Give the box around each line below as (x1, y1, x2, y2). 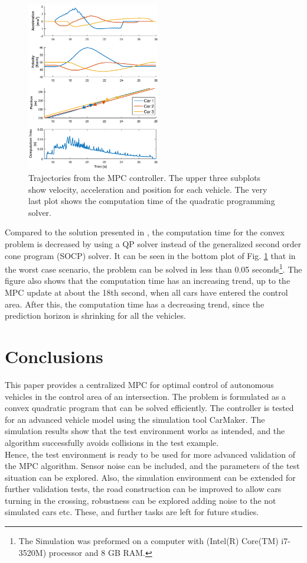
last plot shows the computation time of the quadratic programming (28, 195, 275, 207)
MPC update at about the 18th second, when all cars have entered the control (5, 286, 288, 299)
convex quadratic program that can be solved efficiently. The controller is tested (5, 402, 294, 414)
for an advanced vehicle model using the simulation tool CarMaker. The (5, 413, 265, 425)
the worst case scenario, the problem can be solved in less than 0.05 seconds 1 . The (5, 261, 302, 275)
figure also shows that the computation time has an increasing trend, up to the (5, 274, 290, 287)
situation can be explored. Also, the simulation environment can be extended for (5, 471, 296, 483)
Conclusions (5, 344, 103, 368)
